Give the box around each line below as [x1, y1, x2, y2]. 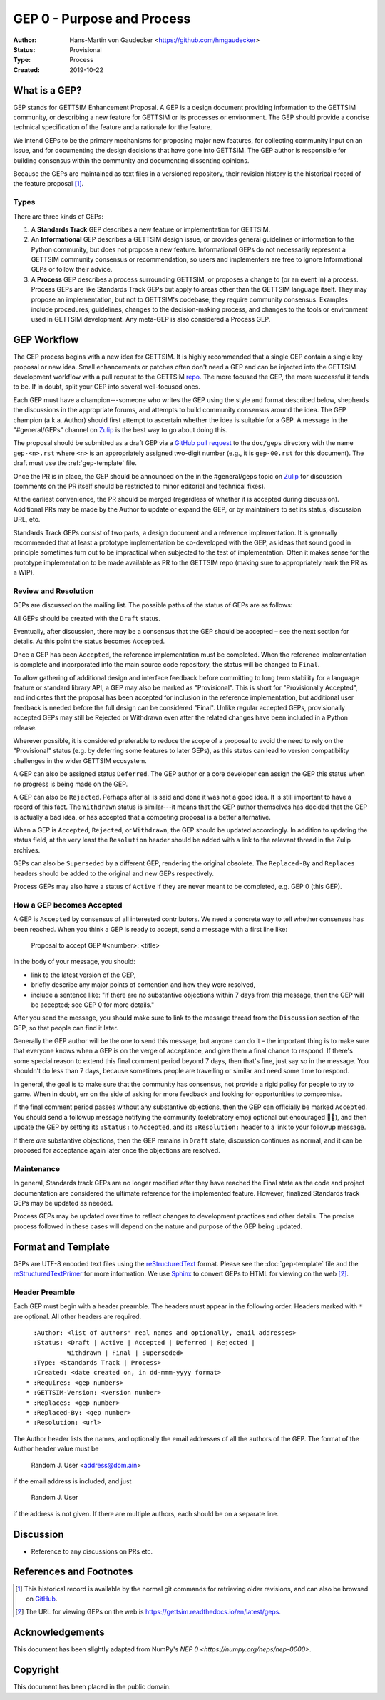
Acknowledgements [13, 1626, 105, 1639]
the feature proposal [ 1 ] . [13, 179, 84, 188]
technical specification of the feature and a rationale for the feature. [13, 123, 212, 131]
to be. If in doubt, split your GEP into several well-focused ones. [13, 382, 201, 391]
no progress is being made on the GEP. [13, 780, 128, 788]
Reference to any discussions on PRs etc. [31, 1547, 153, 1556]
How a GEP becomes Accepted [13, 900, 123, 910]
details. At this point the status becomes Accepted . [13, 637, 165, 646]
